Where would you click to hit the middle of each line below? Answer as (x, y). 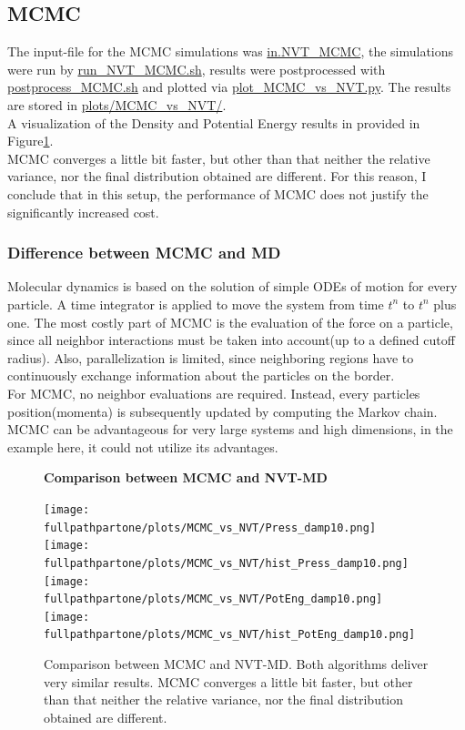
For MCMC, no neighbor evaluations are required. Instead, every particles (214, 393)
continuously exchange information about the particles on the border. (201, 375)
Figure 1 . (30, 141)
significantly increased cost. (83, 212)
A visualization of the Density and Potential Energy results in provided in (214, 122)
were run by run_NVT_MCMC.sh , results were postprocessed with (197, 69)
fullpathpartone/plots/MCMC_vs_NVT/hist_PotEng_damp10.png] (230, 635)
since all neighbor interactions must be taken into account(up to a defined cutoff (231, 340)
